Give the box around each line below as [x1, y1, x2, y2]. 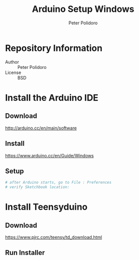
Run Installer [5, 249, 46, 257]
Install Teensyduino [5, 201, 88, 213]
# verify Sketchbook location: [5, 185, 70, 190]
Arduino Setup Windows [32, 3, 135, 15]
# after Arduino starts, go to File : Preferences [5, 180, 112, 185]
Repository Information [5, 42, 103, 54]
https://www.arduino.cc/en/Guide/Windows [5, 152, 94, 158]
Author [5, 59, 19, 65]
